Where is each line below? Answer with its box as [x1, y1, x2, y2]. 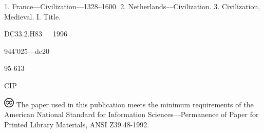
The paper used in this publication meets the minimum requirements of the [16, 99, 254, 109]
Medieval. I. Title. [4, 11, 61, 22]
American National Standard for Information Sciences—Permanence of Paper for [4, 109, 259, 120]
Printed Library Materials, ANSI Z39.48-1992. [4, 119, 149, 129]
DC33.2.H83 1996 [4, 28, 68, 39]
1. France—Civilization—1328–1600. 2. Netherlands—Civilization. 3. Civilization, [4, 1, 260, 11]
